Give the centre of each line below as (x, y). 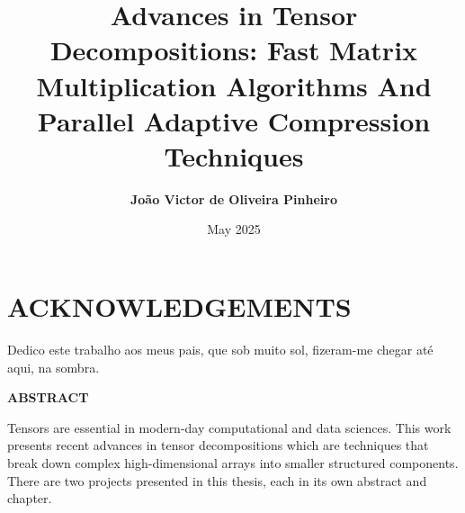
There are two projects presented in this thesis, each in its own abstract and (217, 480)
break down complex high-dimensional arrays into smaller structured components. (233, 462)
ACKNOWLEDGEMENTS (179, 306)
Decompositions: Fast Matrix (234, 50)
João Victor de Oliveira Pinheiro (234, 198)
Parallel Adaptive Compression (234, 120)
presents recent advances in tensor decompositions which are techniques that (218, 445)
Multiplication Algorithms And (234, 85)
